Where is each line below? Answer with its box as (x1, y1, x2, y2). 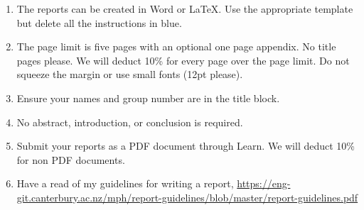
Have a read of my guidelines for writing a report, (16, 176, 234, 191)
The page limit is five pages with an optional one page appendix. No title (16, 39, 336, 54)
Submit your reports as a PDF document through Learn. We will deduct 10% (16, 138, 355, 153)
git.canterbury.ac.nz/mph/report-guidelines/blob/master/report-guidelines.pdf (16, 189, 358, 204)
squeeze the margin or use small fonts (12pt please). (16, 67, 243, 82)
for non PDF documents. (16, 152, 125, 167)
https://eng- (237, 176, 291, 191)
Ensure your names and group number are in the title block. (16, 90, 280, 105)
